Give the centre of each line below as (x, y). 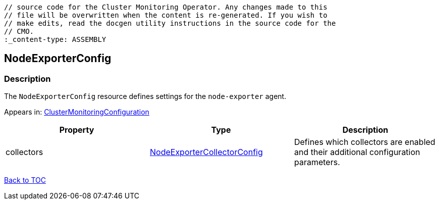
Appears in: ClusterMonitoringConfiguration (77, 112)
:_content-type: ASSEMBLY (55, 39)
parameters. (317, 162)
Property (77, 130)
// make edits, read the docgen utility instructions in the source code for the (170, 23)
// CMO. (19, 31)
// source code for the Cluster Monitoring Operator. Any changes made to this (166, 7)
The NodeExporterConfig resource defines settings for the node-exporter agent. (145, 96)
